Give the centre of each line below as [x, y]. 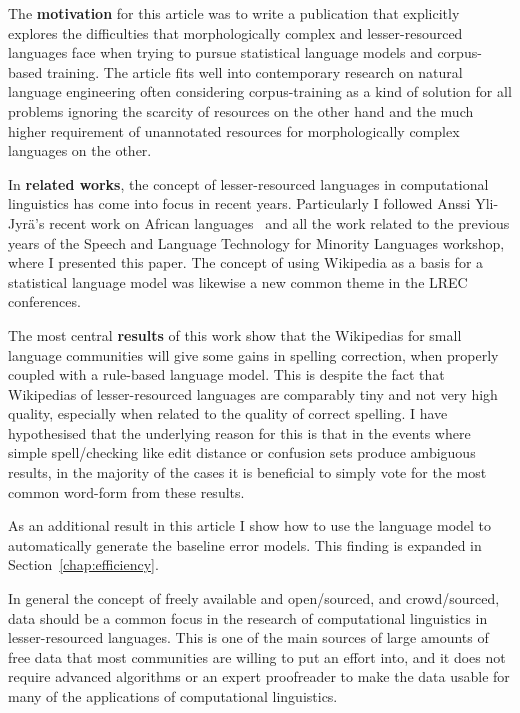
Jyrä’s [26, 222]
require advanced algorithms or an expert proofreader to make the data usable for [259, 676]
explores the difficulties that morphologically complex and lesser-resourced [235, 32]
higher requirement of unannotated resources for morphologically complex [234, 130]
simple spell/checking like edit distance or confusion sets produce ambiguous [242, 452]
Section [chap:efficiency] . [83, 564]
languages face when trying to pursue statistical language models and [220, 52]
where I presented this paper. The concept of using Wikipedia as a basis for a [246, 262]
